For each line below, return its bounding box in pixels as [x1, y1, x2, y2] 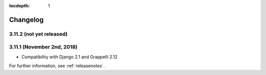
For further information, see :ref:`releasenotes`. [9, 63, 105, 69]
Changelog [9, 15, 44, 24]
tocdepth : [9, 3, 30, 8]
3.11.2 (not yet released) [9, 30, 68, 37]
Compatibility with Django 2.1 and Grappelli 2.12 [21, 54, 118, 60]
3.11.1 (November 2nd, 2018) [9, 44, 78, 50]
